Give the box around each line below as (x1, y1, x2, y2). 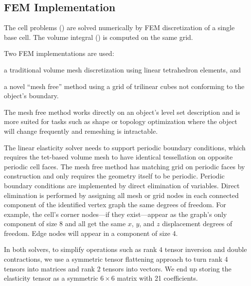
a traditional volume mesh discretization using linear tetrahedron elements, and (4, 64, 241, 74)
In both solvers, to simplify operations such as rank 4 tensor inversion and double (4, 244, 247, 254)
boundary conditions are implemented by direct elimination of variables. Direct (4, 180, 240, 190)
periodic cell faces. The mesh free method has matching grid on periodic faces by (4, 161, 245, 171)
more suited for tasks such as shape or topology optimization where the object (4, 116, 237, 126)
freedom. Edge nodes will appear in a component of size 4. (4, 228, 178, 238)
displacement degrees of (162, 218, 233, 229)
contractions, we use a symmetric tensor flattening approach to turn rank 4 (4, 254, 228, 264)
